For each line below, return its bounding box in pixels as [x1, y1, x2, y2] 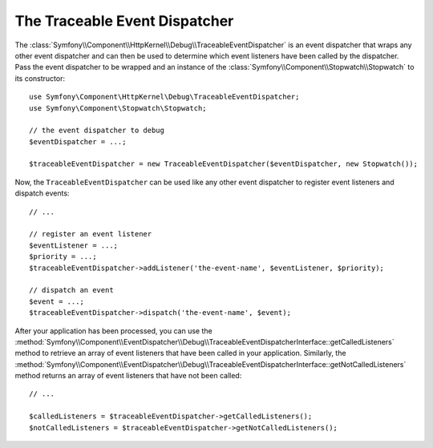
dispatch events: [14, 188, 70, 198]
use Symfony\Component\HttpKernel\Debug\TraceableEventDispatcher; [29, 92, 300, 102]
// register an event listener [29, 229, 152, 239]
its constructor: [14, 73, 66, 83]
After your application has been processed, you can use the [14, 325, 212, 336]
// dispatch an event [29, 285, 114, 295]
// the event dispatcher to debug [29, 126, 164, 135]
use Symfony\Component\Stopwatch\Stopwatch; [29, 103, 208, 112]
